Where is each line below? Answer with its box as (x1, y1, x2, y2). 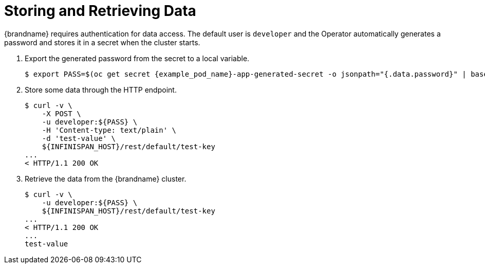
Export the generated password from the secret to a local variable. (25, 53, 250, 63)
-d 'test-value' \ (42, 134, 116, 142)
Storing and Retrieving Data (4, 2, 196, 20)
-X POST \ (42, 109, 81, 118)
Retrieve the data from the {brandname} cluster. (25, 174, 186, 183)
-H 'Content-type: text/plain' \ (42, 126, 177, 134)
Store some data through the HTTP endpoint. (25, 85, 177, 94)
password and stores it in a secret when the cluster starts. (4, 38, 200, 47)
